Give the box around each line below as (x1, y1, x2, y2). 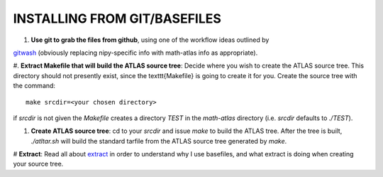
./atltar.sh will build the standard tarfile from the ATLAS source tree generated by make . (30, 136, 287, 145)
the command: (13, 82, 56, 90)
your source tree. (13, 160, 64, 168)
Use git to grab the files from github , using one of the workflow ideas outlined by (30, 36, 270, 44)
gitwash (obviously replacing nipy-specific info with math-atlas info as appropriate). (13, 48, 258, 57)
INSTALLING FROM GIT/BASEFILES (13, 11, 221, 26)
